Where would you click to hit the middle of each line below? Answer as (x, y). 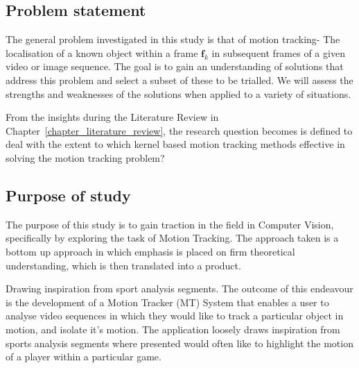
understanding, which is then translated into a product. (123, 265)
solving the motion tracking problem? (85, 157)
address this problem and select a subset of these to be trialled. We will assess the (179, 80)
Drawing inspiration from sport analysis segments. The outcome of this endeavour (179, 288)
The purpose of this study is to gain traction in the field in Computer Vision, (170, 224)
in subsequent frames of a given (278, 52)
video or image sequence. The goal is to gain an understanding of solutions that (175, 66)
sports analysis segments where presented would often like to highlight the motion (179, 343)
